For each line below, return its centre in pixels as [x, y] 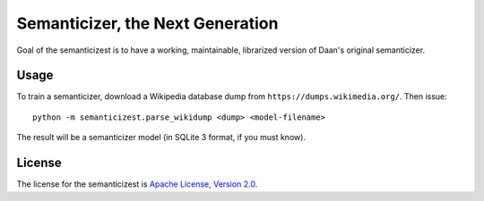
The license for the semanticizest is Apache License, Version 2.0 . [137, 184]
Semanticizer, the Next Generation [147, 23]
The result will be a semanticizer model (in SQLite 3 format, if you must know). [161, 138]
